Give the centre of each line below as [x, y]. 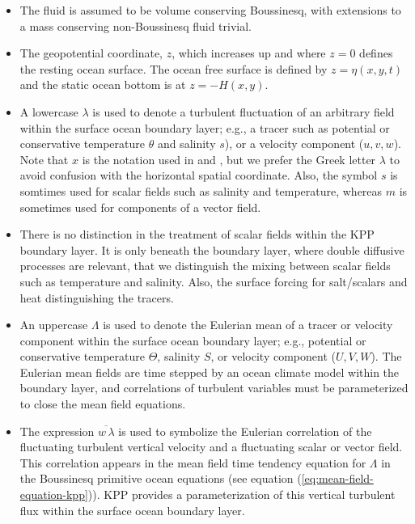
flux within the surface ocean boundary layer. [132, 510]
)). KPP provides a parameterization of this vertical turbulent [241, 494]
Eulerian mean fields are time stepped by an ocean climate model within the [210, 372]
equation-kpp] [54, 494]
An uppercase [54, 325]
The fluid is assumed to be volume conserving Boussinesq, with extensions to [210, 10]
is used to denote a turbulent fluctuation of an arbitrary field [243, 111]
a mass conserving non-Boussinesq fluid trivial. [136, 25]
